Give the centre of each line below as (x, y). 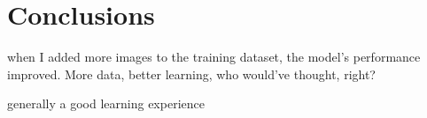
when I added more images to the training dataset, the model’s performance (214, 57)
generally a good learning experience (106, 103)
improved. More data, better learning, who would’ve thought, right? (191, 74)
